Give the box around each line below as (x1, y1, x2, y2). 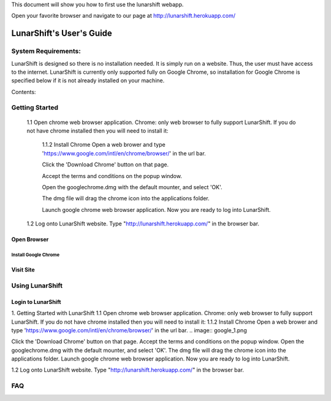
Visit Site (11, 266, 35, 273)
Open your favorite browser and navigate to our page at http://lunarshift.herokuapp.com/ (11, 12, 236, 20)
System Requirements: (11, 47, 81, 55)
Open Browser (11, 236, 49, 243)
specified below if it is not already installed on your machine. (11, 77, 165, 84)
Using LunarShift (11, 281, 63, 290)
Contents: (11, 88, 36, 95)
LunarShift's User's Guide (11, 28, 113, 39)
